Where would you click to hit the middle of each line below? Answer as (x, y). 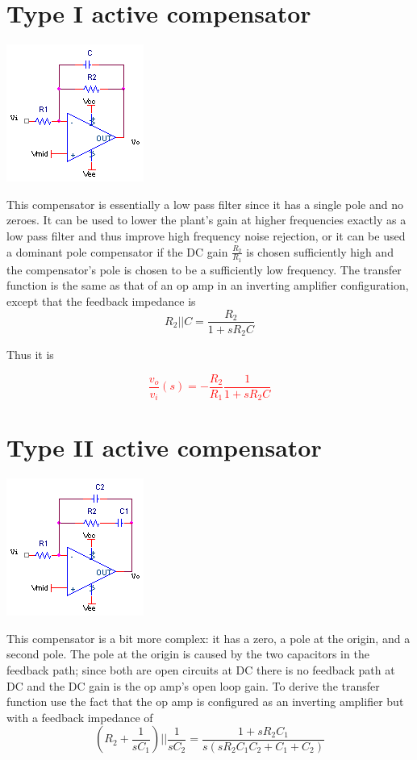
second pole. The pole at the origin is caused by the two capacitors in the (188, 654)
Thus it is (30, 355)
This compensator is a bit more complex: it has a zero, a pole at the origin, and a (208, 638)
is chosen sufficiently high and (320, 251)
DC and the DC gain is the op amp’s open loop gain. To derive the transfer (193, 685)
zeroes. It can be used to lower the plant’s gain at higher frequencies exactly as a (206, 220)
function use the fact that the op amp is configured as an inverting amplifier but (205, 702)
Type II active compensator (164, 447)
